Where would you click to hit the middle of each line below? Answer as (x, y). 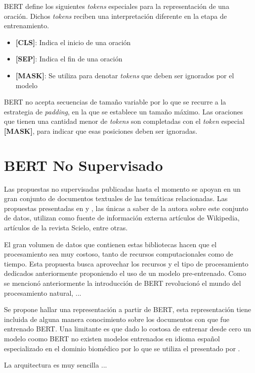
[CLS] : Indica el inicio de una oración (73, 42)
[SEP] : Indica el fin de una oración (69, 59)
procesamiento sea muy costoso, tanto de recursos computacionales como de (119, 254)
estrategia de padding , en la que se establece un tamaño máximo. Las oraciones (124, 111)
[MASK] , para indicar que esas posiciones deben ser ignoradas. (101, 131)
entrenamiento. (27, 26)
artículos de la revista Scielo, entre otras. (66, 228)
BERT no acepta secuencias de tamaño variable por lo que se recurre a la (115, 102)
